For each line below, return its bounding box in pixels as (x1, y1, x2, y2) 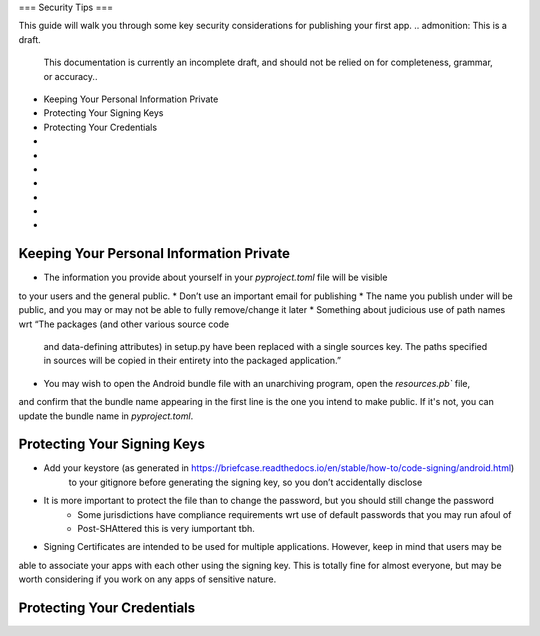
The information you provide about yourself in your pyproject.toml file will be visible (43, 271, 388, 284)
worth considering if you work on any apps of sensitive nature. (18, 573, 277, 585)
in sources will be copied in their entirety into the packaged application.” (43, 355, 342, 367)
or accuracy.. (43, 70, 98, 82)
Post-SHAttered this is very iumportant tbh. (77, 522, 255, 534)
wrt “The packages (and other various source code (18, 318, 230, 330)
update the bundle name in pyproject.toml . (18, 410, 194, 422)
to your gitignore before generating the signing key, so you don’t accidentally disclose (68, 476, 423, 488)
